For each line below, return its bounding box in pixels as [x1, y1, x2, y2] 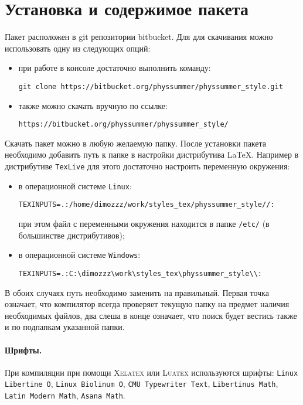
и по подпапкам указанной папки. [5, 321, 125, 333]
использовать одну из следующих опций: [5, 42, 151, 54]
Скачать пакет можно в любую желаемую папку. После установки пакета [5, 137, 267, 149]
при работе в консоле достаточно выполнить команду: [18, 62, 211, 74]
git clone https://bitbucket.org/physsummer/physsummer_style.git [18, 82, 283, 91]
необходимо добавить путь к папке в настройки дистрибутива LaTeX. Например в [5, 148, 299, 161]
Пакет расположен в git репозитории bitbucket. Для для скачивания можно [5, 30, 273, 43]
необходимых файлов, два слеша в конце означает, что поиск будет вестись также [5, 309, 297, 321]
